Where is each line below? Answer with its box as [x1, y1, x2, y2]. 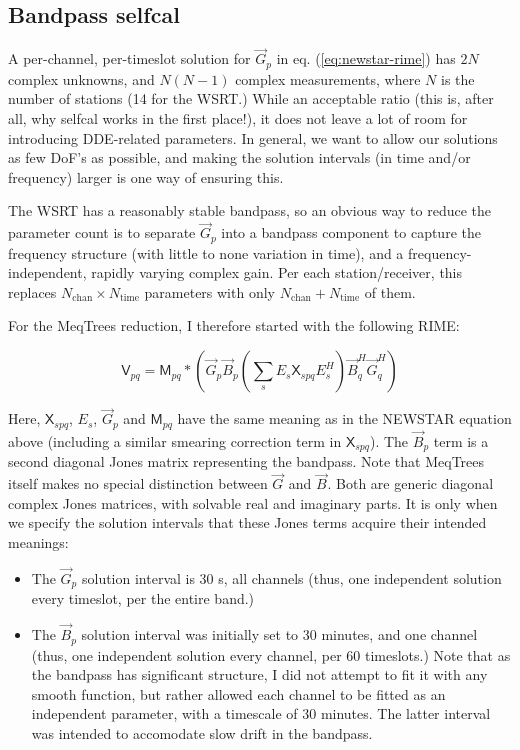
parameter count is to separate [8, 222, 196, 243]
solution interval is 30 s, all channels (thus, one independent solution [81, 567, 502, 588]
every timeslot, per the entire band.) [31, 588, 255, 609]
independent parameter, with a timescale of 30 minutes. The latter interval [31, 703, 491, 724]
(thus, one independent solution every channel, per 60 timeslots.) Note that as [31, 644, 511, 665]
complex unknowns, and [8, 68, 155, 89]
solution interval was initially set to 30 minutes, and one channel [81, 624, 478, 645]
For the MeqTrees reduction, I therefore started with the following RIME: [8, 315, 460, 336]
